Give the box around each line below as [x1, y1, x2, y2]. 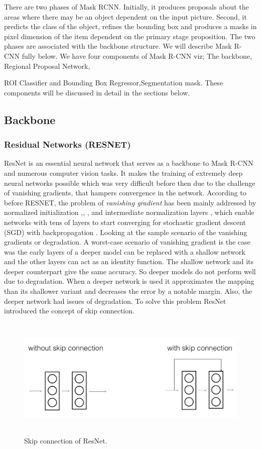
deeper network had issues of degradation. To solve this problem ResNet [4, 295, 226, 306]
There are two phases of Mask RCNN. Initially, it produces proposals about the [4, 2, 249, 12]
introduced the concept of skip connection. [4, 305, 135, 316]
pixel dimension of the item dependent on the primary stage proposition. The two [4, 31, 255, 41]
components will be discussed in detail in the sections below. [4, 87, 190, 97]
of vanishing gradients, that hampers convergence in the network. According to [4, 187, 246, 198]
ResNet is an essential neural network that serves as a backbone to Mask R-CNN [4, 158, 253, 168]
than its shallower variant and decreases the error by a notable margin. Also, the [4, 286, 252, 296]
